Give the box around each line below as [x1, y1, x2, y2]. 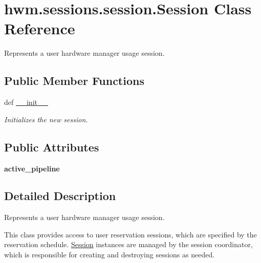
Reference [4, 18, 75, 39]
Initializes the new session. [4, 114, 88, 124]
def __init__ [4, 97, 48, 107]
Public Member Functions [4, 73, 144, 89]
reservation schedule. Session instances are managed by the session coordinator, [4, 239, 253, 250]
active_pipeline [4, 163, 60, 173]
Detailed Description [4, 188, 116, 204]
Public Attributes [4, 139, 99, 155]
